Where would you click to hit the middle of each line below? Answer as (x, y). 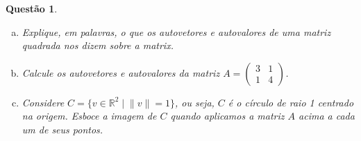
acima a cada (327, 116)
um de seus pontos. (62, 129)
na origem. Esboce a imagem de (89, 116)
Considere (43, 102)
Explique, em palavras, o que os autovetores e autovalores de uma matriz (176, 31)
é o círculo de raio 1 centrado (291, 102)
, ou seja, (194, 102)
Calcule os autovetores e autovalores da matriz (121, 72)
